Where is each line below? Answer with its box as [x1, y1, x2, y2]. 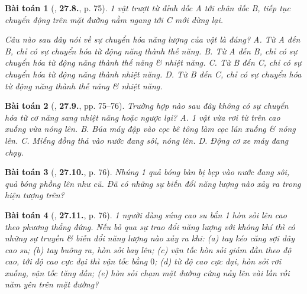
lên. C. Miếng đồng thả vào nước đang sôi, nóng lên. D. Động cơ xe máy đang [5, 134, 289, 146]
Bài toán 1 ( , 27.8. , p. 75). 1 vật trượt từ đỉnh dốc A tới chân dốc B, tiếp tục [5, 2, 290, 14]
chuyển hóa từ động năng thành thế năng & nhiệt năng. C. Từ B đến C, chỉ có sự [5, 56, 302, 69]
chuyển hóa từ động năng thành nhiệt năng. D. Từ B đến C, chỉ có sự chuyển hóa [5, 67, 302, 80]
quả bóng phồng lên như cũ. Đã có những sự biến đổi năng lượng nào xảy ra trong [5, 177, 301, 189]
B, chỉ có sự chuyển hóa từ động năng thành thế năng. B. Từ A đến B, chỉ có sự [5, 44, 298, 57]
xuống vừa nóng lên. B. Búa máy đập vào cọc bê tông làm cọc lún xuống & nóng [5, 122, 296, 135]
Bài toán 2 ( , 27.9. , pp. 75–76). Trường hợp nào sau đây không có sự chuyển [5, 99, 289, 112]
